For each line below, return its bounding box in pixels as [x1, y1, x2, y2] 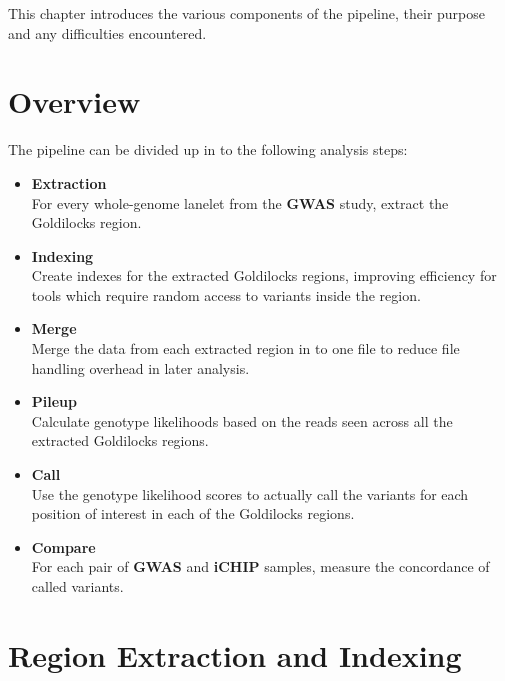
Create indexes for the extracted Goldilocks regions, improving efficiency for [31, 265, 497, 286]
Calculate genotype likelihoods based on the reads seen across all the [31, 410, 453, 431]
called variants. [31, 576, 124, 596]
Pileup [31, 391, 78, 412]
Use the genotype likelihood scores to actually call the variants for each [31, 483, 469, 504]
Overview [8, 81, 141, 122]
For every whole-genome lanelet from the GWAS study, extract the [31, 192, 449, 213]
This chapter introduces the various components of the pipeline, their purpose [8, 3, 485, 23]
